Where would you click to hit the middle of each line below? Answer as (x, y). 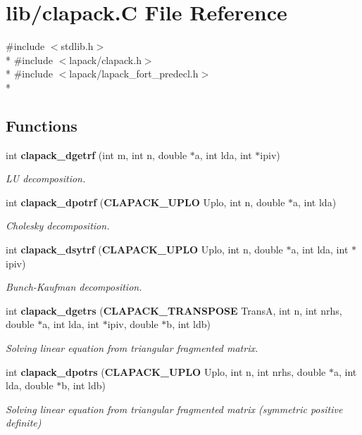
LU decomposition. (46, 178)
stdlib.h (77, 46)
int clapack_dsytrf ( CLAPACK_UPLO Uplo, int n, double (144, 250)
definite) (24, 423)
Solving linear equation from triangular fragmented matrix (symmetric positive (174, 409)
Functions (42, 125)
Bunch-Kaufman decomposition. (74, 287)
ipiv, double (133, 324)
